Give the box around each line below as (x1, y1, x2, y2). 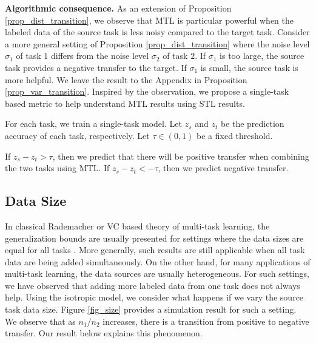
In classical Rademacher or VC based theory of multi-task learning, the (5, 219, 270, 232)
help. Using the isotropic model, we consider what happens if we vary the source (5, 291, 304, 304)
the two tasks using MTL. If (5, 161, 110, 174)
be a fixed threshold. (197, 129, 273, 141)
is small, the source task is (200, 61, 298, 73)
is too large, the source (220, 49, 304, 62)
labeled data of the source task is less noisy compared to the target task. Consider (5, 25, 310, 38)
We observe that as (5, 314, 76, 327)
